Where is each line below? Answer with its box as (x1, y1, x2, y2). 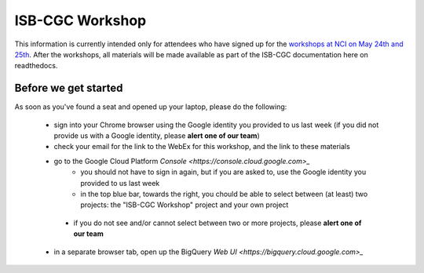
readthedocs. (14, 61, 58, 71)
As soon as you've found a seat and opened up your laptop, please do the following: (14, 102, 287, 111)
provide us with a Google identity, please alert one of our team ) (53, 131, 260, 140)
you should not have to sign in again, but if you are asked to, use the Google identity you (80, 167, 367, 177)
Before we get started (14, 82, 123, 95)
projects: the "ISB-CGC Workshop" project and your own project (80, 200, 289, 209)
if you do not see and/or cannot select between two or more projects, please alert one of (73, 218, 362, 227)
